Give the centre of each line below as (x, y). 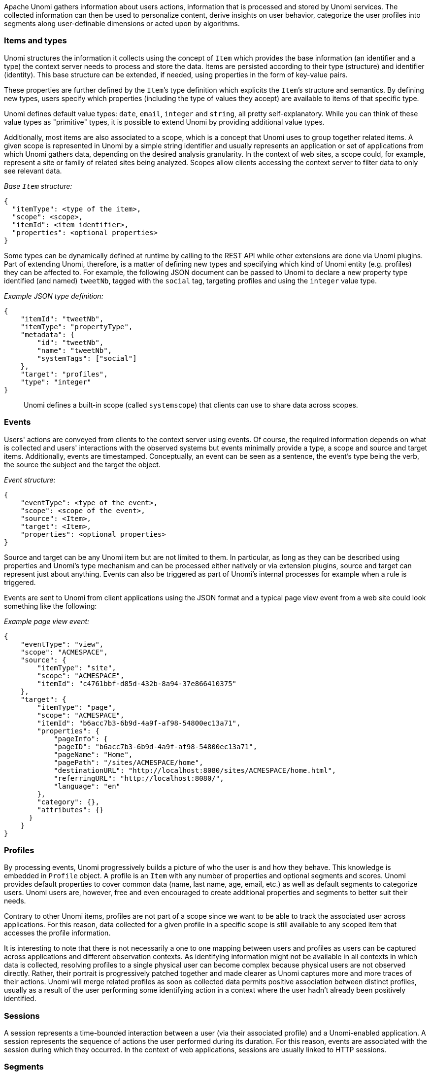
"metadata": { (48, 334)
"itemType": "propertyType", (77, 327)
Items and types (35, 41)
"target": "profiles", (64, 374)
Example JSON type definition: (54, 296)
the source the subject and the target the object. (82, 464)
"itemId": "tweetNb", (62, 319)
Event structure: (30, 480)
